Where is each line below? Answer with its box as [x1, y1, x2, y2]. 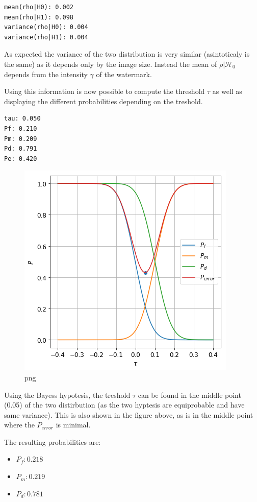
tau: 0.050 [4, 115, 41, 123]
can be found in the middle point [138, 389, 241, 400]
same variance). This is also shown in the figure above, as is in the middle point [4, 409, 253, 420]
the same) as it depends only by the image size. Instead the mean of [4, 58, 217, 69]
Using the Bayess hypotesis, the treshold [4, 389, 131, 400]
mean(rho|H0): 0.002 [4, 4, 74, 11]
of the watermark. [96, 68, 152, 79]
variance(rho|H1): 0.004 [4, 33, 88, 41]
